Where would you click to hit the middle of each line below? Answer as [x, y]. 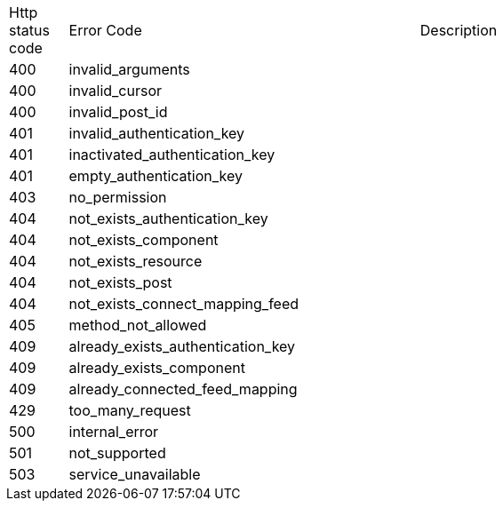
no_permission [118, 197]
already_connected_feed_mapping [183, 389]
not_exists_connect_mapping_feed [184, 304]
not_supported [117, 453]
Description [459, 30]
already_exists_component [157, 368]
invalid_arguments [129, 69]
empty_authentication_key [156, 176]
